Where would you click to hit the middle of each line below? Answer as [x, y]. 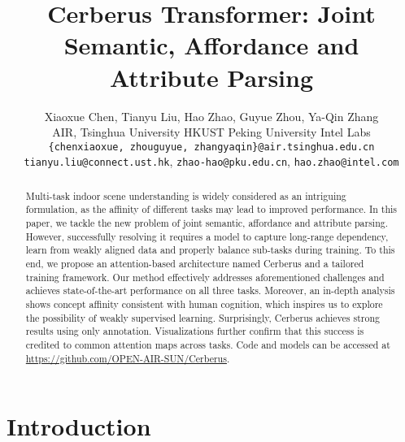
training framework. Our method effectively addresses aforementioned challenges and [205, 277]
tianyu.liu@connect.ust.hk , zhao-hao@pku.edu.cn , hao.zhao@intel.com [211, 161]
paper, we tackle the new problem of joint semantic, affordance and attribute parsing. [207, 223]
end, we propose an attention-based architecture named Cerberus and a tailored [195, 264]
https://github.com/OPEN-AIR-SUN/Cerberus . [128, 358]
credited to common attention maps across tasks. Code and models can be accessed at [208, 345]
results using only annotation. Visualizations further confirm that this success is [195, 331]
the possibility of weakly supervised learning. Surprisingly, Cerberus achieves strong [202, 317]
